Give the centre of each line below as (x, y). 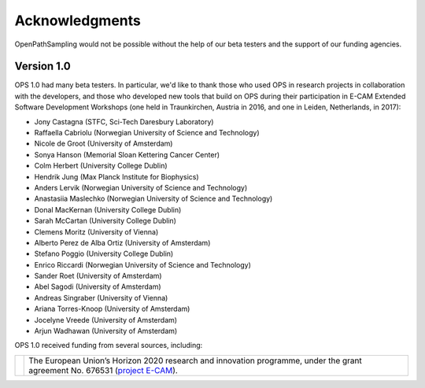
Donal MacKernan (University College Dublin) (108, 209)
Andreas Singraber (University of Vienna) (101, 297)
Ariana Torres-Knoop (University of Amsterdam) (112, 309)
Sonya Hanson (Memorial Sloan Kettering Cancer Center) (127, 154)
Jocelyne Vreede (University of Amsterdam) (105, 320)
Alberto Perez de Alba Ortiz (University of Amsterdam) (122, 242)
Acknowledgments (78, 20)
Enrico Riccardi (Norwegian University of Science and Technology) (142, 264)
